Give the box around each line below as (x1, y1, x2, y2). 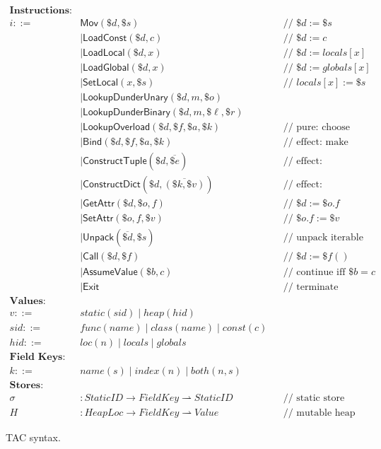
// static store (283, 392, 345, 403)
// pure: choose (283, 122, 350, 133)
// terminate (283, 281, 339, 292)
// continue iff (283, 267, 346, 277)
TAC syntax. (6, 429, 61, 444)
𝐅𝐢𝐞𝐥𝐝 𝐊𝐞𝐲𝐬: (9, 351, 66, 362)
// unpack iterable (283, 233, 363, 243)
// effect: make (283, 137, 348, 148)
